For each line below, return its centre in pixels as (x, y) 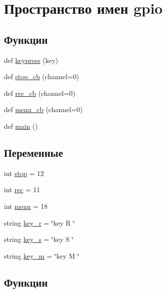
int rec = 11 (22, 190)
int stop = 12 (24, 173)
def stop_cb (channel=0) (41, 76)
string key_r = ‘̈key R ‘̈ (40, 222)
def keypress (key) (31, 60)
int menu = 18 (26, 206)
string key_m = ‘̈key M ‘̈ (42, 255)
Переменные (34, 152)
